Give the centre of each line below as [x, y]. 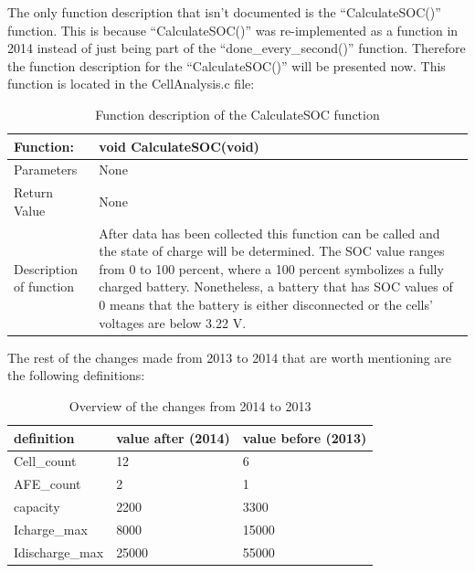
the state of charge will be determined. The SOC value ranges [272, 251]
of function [44, 286]
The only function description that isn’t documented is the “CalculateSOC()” [224, 12]
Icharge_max [51, 529]
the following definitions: [76, 375]
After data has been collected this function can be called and [269, 233]
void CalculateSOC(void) [179, 146]
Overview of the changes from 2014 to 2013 [190, 405]
